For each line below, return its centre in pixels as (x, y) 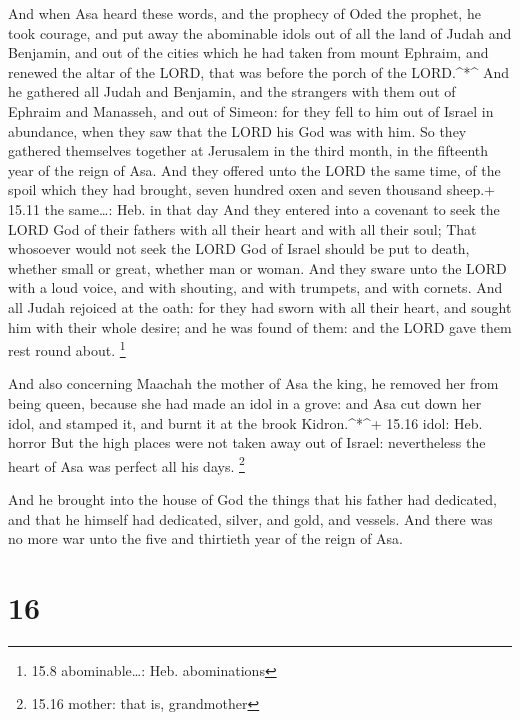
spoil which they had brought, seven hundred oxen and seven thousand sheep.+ (252, 189)
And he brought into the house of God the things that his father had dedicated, (252, 498)
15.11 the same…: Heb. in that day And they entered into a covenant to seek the (254, 208)
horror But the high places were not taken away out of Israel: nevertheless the (247, 442)
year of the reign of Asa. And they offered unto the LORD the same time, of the (254, 169)
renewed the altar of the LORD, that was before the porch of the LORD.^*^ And (259, 71)
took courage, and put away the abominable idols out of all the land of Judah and (260, 32)
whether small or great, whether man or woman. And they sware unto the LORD (257, 267)
